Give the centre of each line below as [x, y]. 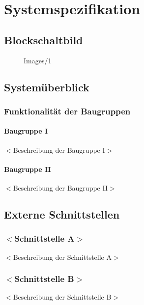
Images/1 [38, 60]
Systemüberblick [47, 87]
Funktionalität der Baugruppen [67, 111]
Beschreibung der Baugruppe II [60, 187]
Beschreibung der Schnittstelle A [62, 257]
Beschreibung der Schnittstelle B [62, 297]
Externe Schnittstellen [62, 214]
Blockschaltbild [43, 40]
